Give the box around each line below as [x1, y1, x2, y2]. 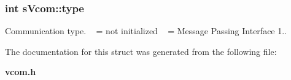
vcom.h [5, 65, 36, 78]
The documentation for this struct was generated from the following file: [5, 45, 277, 57]
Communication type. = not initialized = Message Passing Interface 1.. [5, 24, 287, 37]
